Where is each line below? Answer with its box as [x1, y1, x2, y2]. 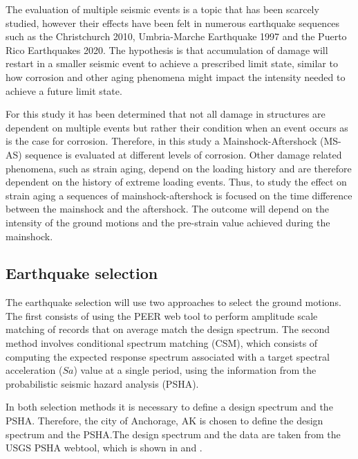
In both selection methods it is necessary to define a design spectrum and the [6, 399, 333, 414]
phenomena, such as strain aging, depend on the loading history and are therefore [6, 161, 352, 175]
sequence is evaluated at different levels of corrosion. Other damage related [25, 147, 342, 161]
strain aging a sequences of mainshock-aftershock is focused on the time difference [6, 188, 352, 202]
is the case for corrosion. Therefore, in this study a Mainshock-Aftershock [6, 134, 317, 148]
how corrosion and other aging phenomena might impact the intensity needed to [6, 69, 346, 84]
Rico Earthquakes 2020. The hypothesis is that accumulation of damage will [6, 42, 328, 57]
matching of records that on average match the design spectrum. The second [6, 322, 330, 336]
